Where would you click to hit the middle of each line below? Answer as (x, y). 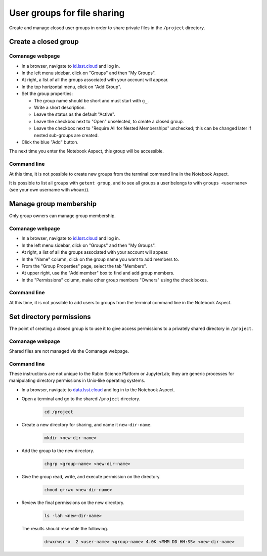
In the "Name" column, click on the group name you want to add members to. (100, 259)
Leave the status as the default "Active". (75, 114)
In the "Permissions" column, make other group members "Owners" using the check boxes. (115, 280)
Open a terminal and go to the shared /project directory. (81, 399)
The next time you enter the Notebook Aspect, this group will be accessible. (87, 151)
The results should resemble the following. (65, 529)
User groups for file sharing (67, 13)
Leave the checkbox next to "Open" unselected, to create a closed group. (109, 121)
